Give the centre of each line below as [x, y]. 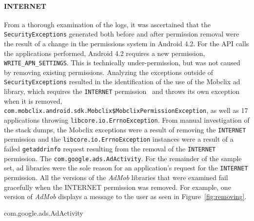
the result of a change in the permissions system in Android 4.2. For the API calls [127, 44]
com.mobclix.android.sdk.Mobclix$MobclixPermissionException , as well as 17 [126, 110]
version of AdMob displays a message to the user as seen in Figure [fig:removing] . [125, 196]
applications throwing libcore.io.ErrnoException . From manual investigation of [127, 120]
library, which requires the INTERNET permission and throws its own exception [122, 91]
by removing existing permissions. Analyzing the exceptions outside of [109, 72]
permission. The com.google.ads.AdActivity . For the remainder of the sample [123, 158]
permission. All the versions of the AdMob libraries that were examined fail [116, 177]
